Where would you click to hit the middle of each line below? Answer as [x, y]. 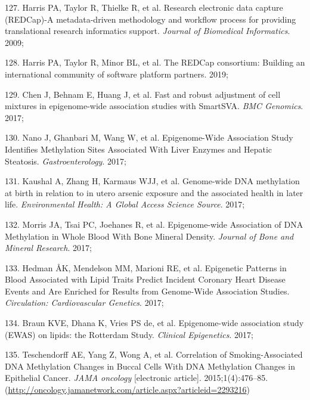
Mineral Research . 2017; [48, 248]
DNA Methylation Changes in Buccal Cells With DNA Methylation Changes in [150, 366]
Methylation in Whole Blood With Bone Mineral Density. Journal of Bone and [149, 236]
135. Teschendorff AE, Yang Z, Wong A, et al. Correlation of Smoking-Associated [154, 354]
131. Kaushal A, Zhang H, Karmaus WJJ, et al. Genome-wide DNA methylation [152, 181]
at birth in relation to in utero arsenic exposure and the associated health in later [154, 192]
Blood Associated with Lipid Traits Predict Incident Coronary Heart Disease [145, 279]
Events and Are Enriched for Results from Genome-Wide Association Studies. [147, 291]
